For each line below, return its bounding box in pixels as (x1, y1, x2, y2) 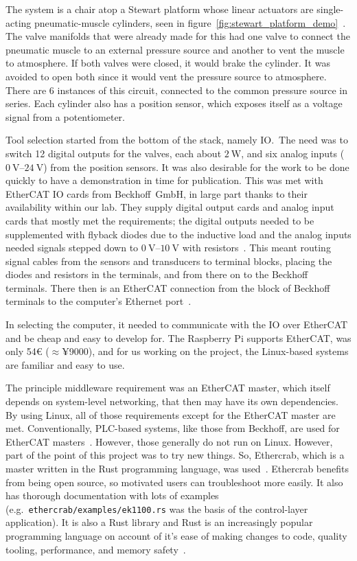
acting (5, 15, 32, 30)
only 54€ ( (5, 344, 49, 358)
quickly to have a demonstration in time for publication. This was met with (5, 173, 323, 187)
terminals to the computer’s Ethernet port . (5, 294, 192, 308)
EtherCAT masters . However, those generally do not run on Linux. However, (5, 434, 333, 448)
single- (316, 2, 344, 16)
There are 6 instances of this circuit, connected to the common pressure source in (5, 82, 348, 97)
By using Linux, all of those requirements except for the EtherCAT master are (5, 407, 336, 422)
